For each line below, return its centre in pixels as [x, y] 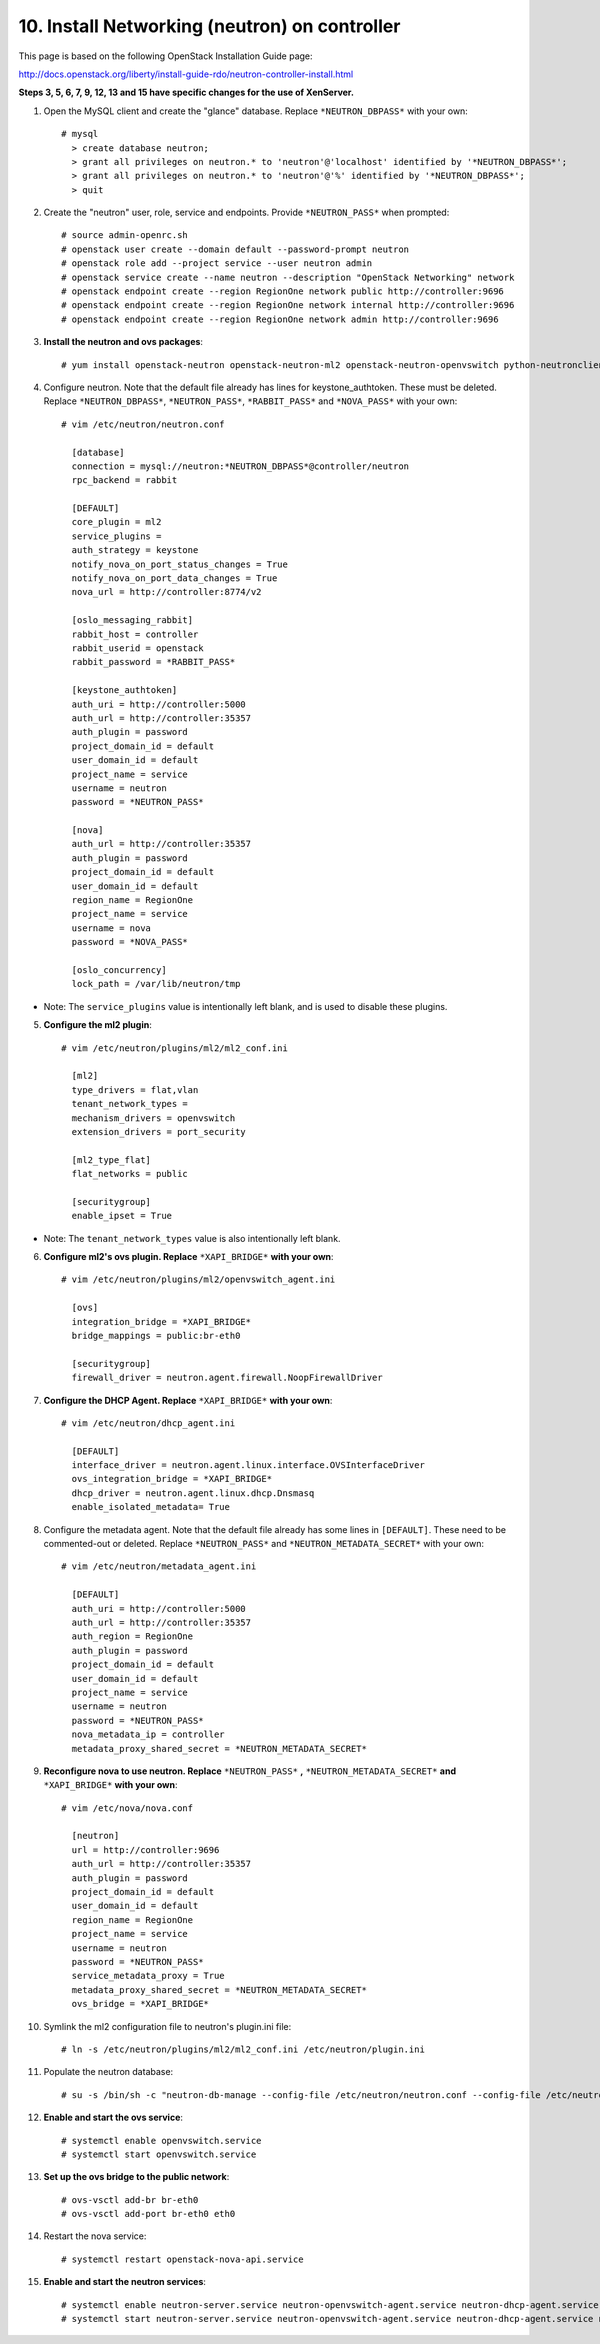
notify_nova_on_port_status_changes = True [180, 564]
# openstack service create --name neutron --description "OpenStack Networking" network [288, 277]
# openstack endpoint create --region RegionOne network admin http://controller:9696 [280, 319]
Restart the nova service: [95, 2236]
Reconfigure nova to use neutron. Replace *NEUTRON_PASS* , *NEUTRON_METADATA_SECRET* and [250, 1771]
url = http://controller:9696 [145, 1849]
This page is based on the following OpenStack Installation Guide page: [166, 56]
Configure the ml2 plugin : [97, 1025]
